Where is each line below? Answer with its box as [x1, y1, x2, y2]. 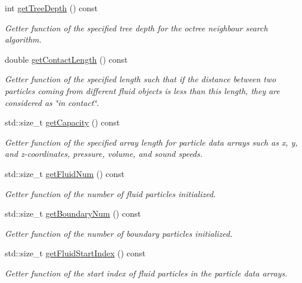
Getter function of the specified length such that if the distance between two [5, 73, 276, 85]
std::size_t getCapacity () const [5, 116, 120, 128]
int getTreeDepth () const [5, 2, 98, 14]
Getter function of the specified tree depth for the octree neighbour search [5, 21, 268, 34]
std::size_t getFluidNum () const [5, 167, 125, 179]
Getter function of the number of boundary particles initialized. [5, 227, 233, 239]
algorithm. [5, 33, 42, 46]
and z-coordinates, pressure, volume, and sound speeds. [5, 147, 203, 160]
